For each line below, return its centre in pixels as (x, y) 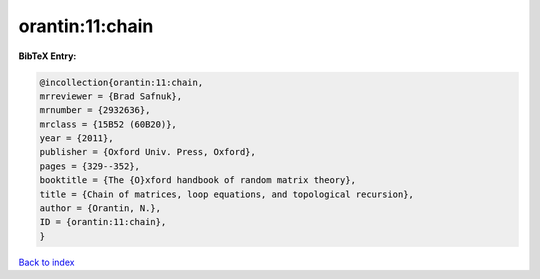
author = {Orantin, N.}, (100, 208)
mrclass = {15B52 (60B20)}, (108, 124)
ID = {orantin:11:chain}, (103, 222)
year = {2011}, (76, 138)
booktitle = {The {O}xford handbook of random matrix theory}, (198, 180)
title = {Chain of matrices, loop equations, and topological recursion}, (227, 194)
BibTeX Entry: (47, 56)
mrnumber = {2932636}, (95, 110)
